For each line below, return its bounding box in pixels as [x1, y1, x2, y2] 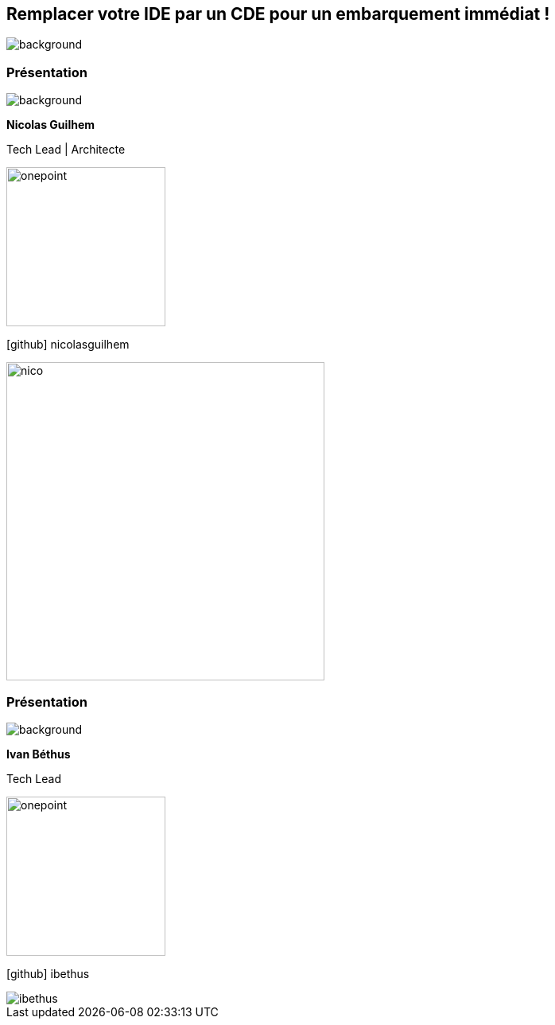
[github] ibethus [6, 966, 90, 980]
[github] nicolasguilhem [6, 337, 130, 352]
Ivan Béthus [6, 746, 71, 761]
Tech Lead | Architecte [6, 142, 126, 157]
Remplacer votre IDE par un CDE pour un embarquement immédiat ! [6, 4, 550, 24]
